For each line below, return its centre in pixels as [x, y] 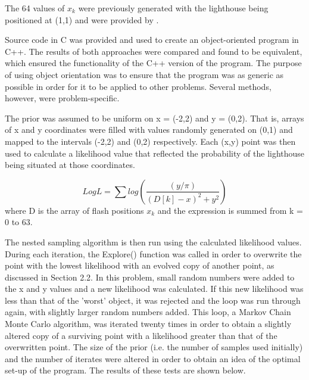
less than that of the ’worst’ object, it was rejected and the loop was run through [153, 300]
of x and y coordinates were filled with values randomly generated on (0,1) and [149, 130]
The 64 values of [35, 8]
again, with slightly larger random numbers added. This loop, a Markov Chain [148, 312]
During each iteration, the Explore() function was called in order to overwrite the [153, 253]
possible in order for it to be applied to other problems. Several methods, [138, 86]
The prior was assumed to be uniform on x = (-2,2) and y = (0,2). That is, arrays [154, 118]
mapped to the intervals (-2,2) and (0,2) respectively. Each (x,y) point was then [150, 141]
